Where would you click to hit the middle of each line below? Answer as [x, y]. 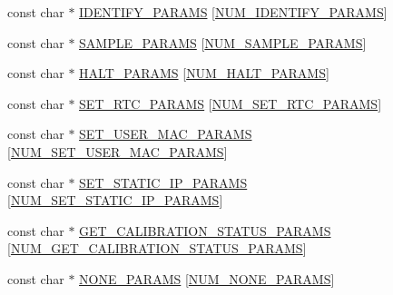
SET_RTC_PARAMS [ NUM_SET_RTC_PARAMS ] [231, 103]
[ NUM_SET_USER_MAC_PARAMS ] [118, 151]
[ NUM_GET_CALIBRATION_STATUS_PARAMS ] [157, 248]
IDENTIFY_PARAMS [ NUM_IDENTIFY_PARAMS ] [233, 12]
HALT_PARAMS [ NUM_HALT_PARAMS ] [204, 73]
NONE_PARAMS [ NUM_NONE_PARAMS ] [207, 278]
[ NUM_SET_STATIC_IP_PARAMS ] [115, 200]
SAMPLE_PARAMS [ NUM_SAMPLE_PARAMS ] [223, 42]
